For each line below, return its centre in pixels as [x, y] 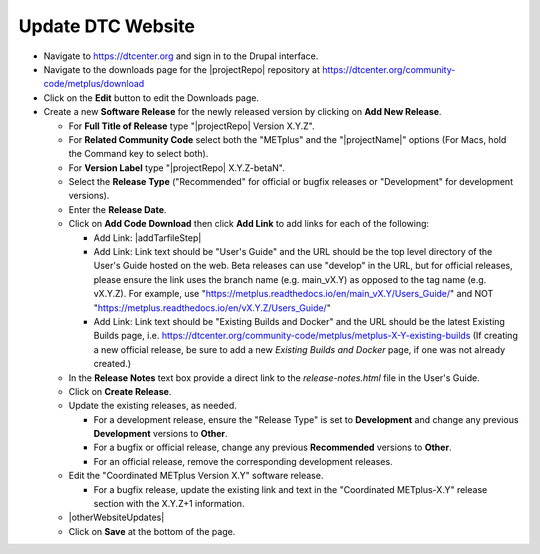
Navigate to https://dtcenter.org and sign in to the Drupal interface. [181, 56]
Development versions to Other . [161, 434]
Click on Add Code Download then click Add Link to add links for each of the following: [249, 224]
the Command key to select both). [138, 154]
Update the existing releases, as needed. [152, 406]
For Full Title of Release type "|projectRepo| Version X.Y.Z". [191, 126]
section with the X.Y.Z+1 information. [169, 504]
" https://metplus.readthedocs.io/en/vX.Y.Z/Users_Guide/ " [212, 307]
